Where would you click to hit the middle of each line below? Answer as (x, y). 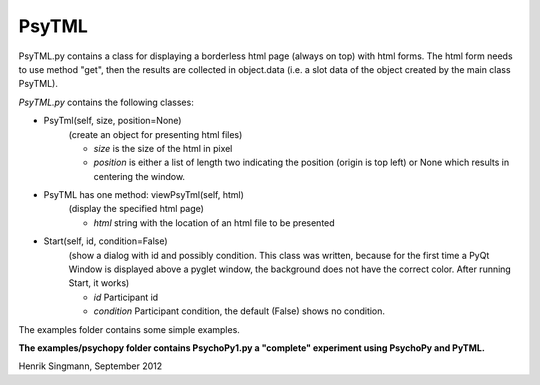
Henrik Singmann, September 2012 (90, 366)
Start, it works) (99, 283)
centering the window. (139, 176)
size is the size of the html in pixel (163, 148)
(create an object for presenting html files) (155, 134)
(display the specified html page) (136, 209)
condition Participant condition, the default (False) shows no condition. (239, 311)
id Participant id (126, 297)
